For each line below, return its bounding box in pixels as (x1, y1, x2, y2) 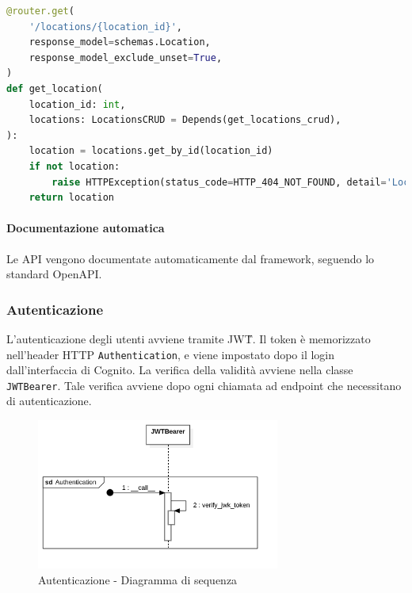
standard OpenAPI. (6, 266, 102, 282)
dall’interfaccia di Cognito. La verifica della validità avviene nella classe (6, 362, 353, 378)
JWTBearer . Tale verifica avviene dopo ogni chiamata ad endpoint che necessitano (6, 377, 402, 393)
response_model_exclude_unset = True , (29, 52, 223, 63)
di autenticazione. (6, 392, 92, 409)
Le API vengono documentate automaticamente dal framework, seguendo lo (6, 250, 375, 266)
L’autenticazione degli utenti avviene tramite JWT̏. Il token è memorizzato (6, 330, 371, 346)
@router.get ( (6, 6, 74, 17)
